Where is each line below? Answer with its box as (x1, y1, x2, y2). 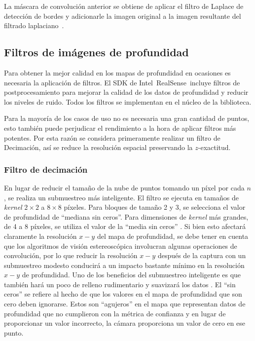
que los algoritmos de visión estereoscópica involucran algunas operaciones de (4, 240, 237, 251)
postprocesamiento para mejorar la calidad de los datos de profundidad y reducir (4, 87, 249, 97)
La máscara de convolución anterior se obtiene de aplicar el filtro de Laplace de (4, 1, 244, 11)
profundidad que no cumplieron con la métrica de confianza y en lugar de (4, 308, 226, 318)
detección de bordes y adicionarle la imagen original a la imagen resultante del (4, 10, 241, 21)
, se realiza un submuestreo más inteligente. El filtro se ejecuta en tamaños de (4, 192, 239, 202)
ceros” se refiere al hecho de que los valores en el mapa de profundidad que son (4, 289, 242, 299)
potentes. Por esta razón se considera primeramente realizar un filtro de (4, 132, 220, 143)
